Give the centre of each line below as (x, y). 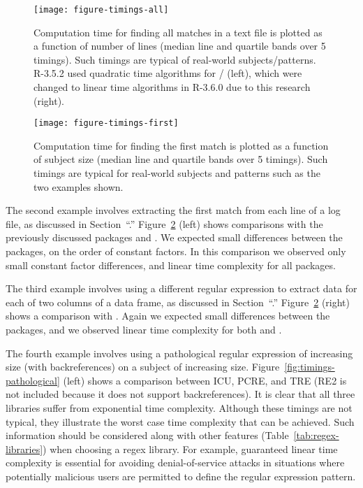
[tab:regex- (316, 435)
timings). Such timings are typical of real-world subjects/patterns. (175, 59)
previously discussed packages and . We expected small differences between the (174, 237)
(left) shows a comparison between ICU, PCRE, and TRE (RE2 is (205, 380)
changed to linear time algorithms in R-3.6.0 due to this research (172, 87)
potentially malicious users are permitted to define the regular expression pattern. (181, 476)
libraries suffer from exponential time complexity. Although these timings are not (179, 407)
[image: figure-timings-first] (106, 123)
